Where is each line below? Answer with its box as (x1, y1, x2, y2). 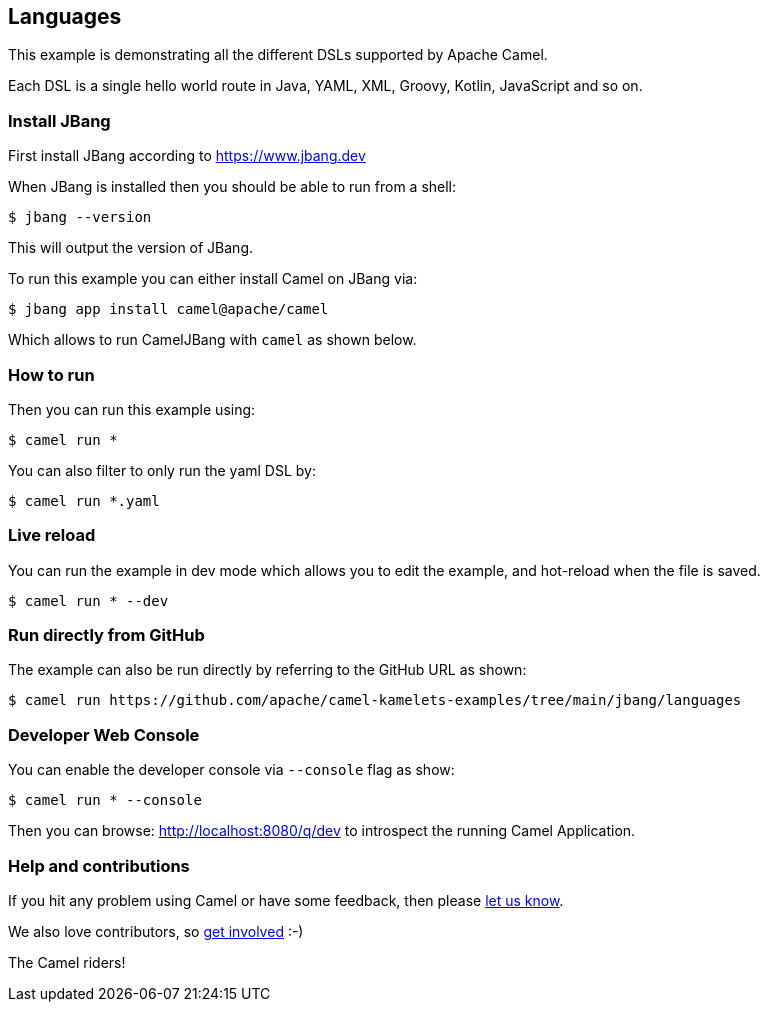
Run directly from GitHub (8, 625, 205, 646)
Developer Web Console (8, 724, 200, 745)
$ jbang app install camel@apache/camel (8, 301, 329, 318)
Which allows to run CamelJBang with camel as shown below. (8, 331, 417, 349)
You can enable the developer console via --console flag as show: (8, 761, 455, 779)
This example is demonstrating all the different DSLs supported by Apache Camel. (8, 46, 548, 64)
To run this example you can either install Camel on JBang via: (8, 270, 418, 288)
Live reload (8, 525, 96, 546)
